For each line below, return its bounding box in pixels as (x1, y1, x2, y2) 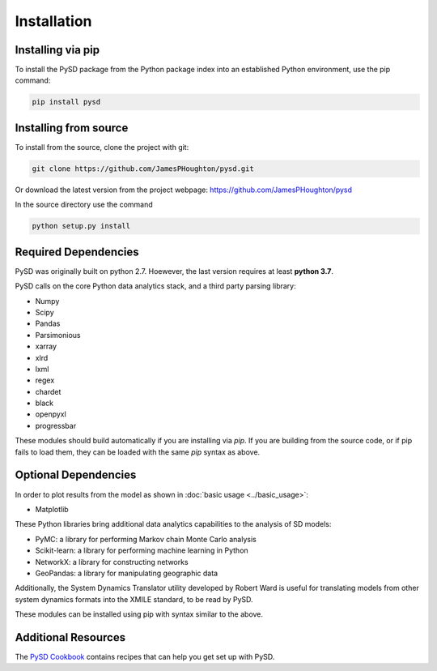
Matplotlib (35, 504, 69, 514)
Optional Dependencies (15, 468, 137, 482)
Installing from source (15, 121, 129, 135)
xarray (35, 341, 57, 352)
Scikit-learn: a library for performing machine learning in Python (35, 545, 248, 555)
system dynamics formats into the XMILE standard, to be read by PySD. (15, 594, 254, 604)
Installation (15, 12, 92, 30)
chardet (35, 387, 62, 396)
